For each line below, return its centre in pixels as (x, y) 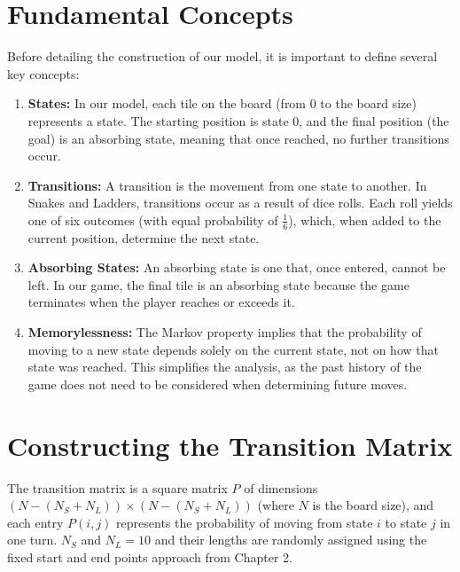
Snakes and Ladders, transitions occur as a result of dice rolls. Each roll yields (240, 203)
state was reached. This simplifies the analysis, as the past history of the (225, 367)
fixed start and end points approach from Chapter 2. (150, 556)
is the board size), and (373, 505)
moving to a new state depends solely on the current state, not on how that (233, 349)
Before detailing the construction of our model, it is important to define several (222, 56)
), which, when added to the (365, 219)
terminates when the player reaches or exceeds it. (161, 302)
